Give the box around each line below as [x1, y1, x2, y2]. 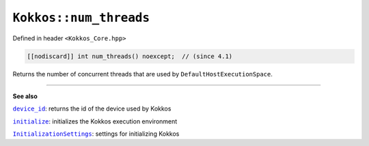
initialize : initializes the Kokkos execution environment [12, 117, 178, 126]
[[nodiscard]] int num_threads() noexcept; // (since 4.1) [27, 52, 233, 60]
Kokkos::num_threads [12, 10, 150, 25]
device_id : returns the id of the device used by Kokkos [12, 104, 172, 113]
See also [12, 92, 38, 100]
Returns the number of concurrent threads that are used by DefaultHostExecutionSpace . [12, 70, 273, 78]
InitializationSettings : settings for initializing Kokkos [12, 130, 180, 138]
